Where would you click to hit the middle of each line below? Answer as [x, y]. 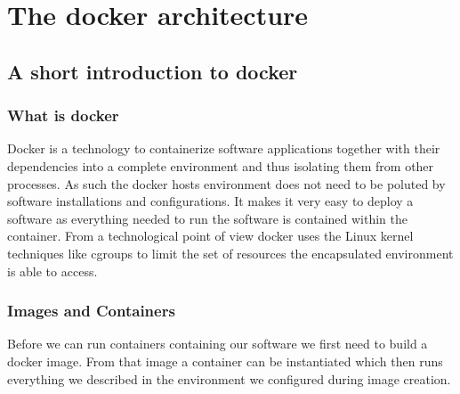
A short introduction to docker [153, 71]
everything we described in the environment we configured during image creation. [229, 378]
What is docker [63, 115]
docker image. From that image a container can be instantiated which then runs [225, 361]
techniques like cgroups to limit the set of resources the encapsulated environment [230, 253]
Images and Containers [91, 311]
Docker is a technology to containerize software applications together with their [224, 148]
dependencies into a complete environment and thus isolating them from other [221, 165]
